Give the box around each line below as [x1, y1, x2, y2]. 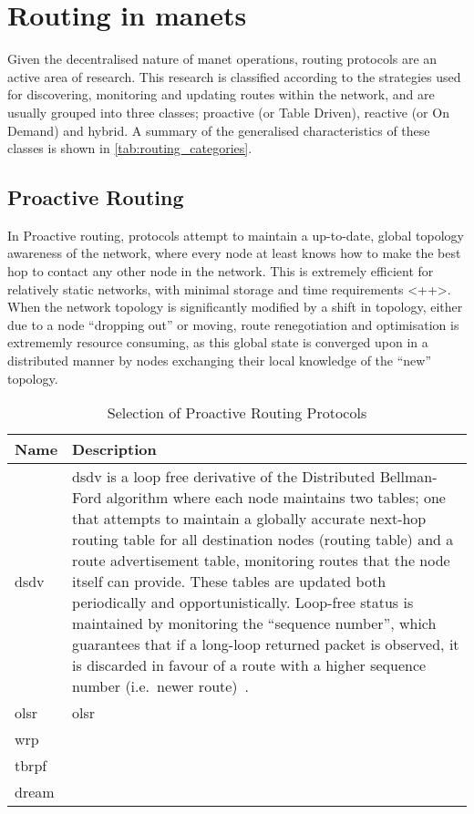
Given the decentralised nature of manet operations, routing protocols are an [7, 49, 438, 68]
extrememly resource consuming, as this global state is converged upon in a [7, 333, 428, 352]
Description [72, 438, 157, 460]
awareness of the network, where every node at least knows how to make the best [7, 243, 461, 263]
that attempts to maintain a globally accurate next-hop [72, 508, 427, 530]
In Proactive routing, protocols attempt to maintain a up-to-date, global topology [7, 225, 464, 244]
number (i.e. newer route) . [72, 675, 250, 697]
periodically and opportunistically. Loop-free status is [72, 592, 414, 613]
